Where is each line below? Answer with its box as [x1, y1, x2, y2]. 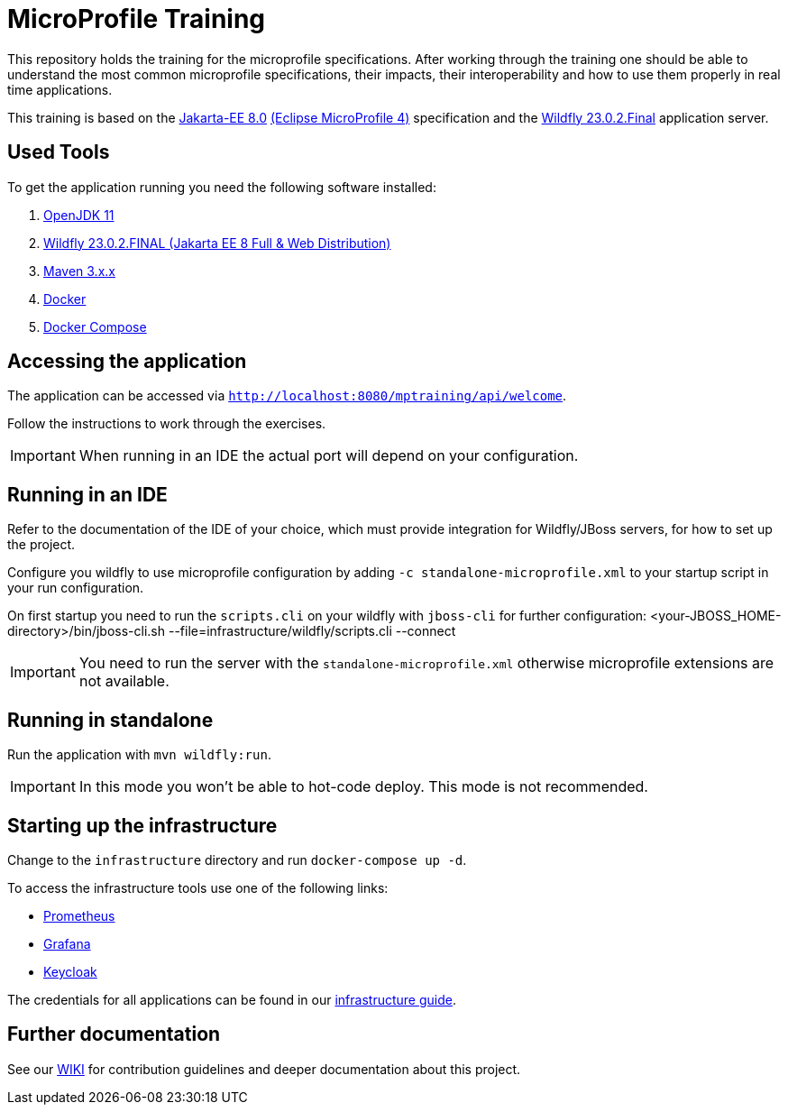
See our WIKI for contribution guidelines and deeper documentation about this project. [7, 1061, 521, 1077]
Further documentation [7, 1023, 221, 1046]
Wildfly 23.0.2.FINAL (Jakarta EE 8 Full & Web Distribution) [43, 234, 391, 251]
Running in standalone [7, 708, 214, 731]
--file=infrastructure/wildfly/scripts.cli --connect [168, 623, 456, 639]
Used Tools [7, 141, 110, 164]
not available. [78, 672, 170, 691]
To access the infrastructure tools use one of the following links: [7, 879, 389, 896]
